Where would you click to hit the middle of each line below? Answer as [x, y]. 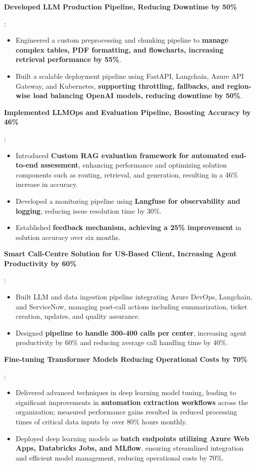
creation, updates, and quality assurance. [78, 316]
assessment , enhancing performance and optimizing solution [134, 165]
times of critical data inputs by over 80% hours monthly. [101, 421]
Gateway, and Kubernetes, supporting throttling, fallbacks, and [120, 86]
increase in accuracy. [47, 184]
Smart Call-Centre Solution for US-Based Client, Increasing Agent [120, 254]
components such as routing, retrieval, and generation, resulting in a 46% [127, 174]
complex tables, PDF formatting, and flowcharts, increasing [120, 49]
